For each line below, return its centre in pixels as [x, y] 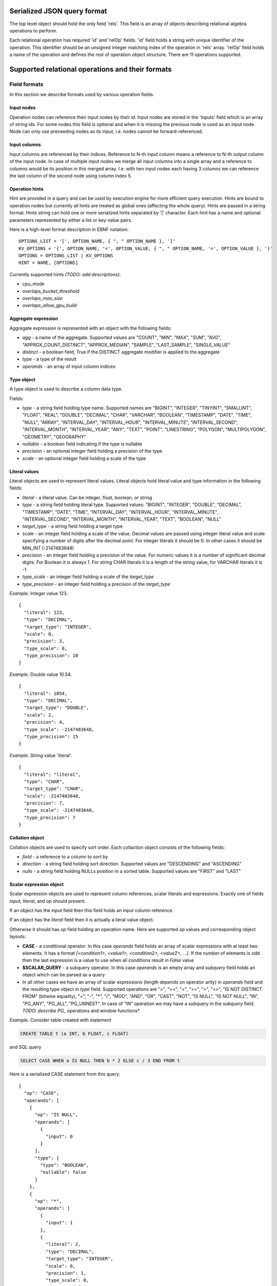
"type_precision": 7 [50, 817]
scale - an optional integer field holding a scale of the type [84, 458]
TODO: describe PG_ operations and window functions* [81, 1011]
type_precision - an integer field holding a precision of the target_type [96, 584]
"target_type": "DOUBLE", [56, 708]
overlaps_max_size [43, 298]
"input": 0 [59, 1136]
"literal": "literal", [52, 774]
